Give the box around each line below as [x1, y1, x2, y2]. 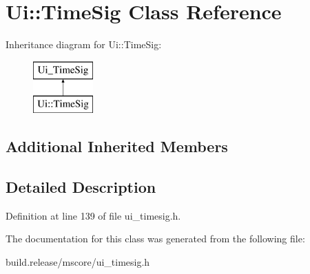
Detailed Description [6, 176, 156, 198]
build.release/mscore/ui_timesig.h [6, 255, 150, 269]
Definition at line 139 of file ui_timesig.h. [6, 208, 181, 222]
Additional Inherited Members [6, 136, 228, 157]
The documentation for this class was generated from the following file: [6, 231, 305, 246]
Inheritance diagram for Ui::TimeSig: [6, 37, 162, 52]
